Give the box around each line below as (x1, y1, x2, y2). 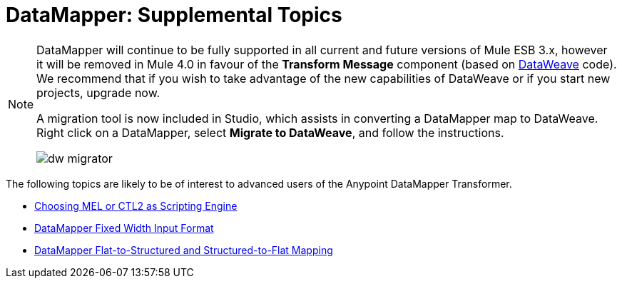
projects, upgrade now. (36, 85, 160, 100)
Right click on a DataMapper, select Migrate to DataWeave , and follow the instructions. (36, 125, 504, 140)
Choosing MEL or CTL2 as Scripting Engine (34, 199, 238, 212)
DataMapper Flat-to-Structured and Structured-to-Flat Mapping (34, 243, 333, 256)
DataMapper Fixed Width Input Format (34, 221, 214, 234)
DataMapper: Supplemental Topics (6, 3, 342, 27)
